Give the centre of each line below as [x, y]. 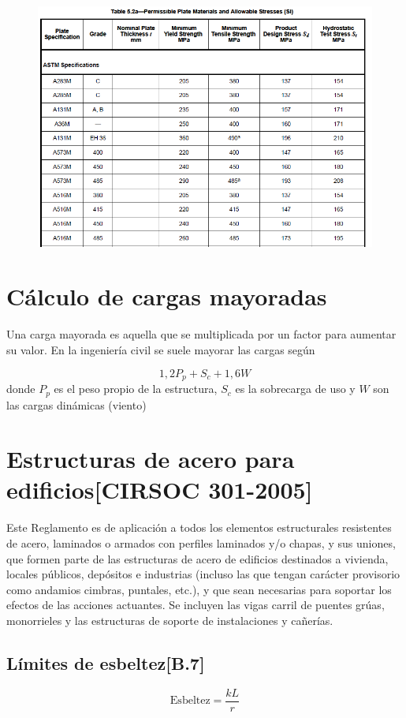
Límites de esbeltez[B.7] [106, 662]
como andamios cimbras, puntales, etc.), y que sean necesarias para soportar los [199, 589]
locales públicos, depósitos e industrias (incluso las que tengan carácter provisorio [203, 574]
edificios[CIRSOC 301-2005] [160, 490]
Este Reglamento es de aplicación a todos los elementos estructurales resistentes [199, 527]
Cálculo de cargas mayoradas [167, 296]
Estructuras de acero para [151, 459]
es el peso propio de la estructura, [136, 389]
